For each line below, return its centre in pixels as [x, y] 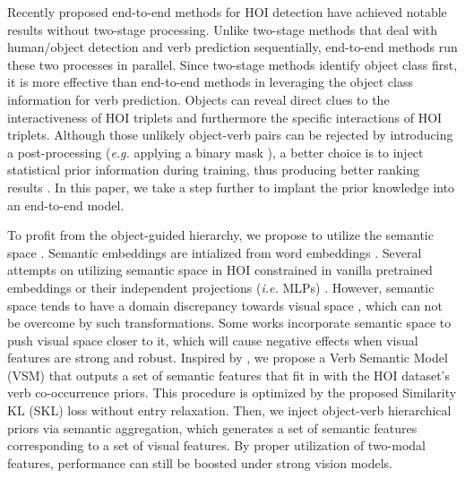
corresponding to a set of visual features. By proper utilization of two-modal [216, 445]
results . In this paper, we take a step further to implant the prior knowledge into [231, 187]
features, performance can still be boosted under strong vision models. [200, 462]
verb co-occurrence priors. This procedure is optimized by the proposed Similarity [232, 393]
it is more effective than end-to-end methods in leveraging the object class [210, 82]
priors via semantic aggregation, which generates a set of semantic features [212, 427]
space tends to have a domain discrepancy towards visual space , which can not [225, 305]
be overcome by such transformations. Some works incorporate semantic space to [229, 323]
